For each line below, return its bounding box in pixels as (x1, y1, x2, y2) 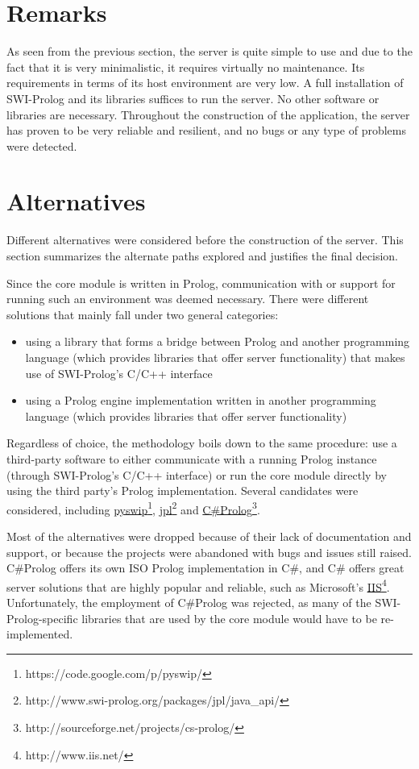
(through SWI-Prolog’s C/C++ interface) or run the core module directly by (6, 466, 387, 483)
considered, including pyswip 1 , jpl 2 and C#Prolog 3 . (6, 498, 260, 518)
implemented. (6, 626, 73, 642)
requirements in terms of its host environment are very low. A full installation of (6, 74, 404, 91)
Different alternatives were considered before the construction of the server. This (6, 231, 404, 248)
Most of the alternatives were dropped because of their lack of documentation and (6, 527, 412, 544)
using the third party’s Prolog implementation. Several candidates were (6, 482, 359, 499)
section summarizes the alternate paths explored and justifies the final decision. (6, 247, 398, 264)
